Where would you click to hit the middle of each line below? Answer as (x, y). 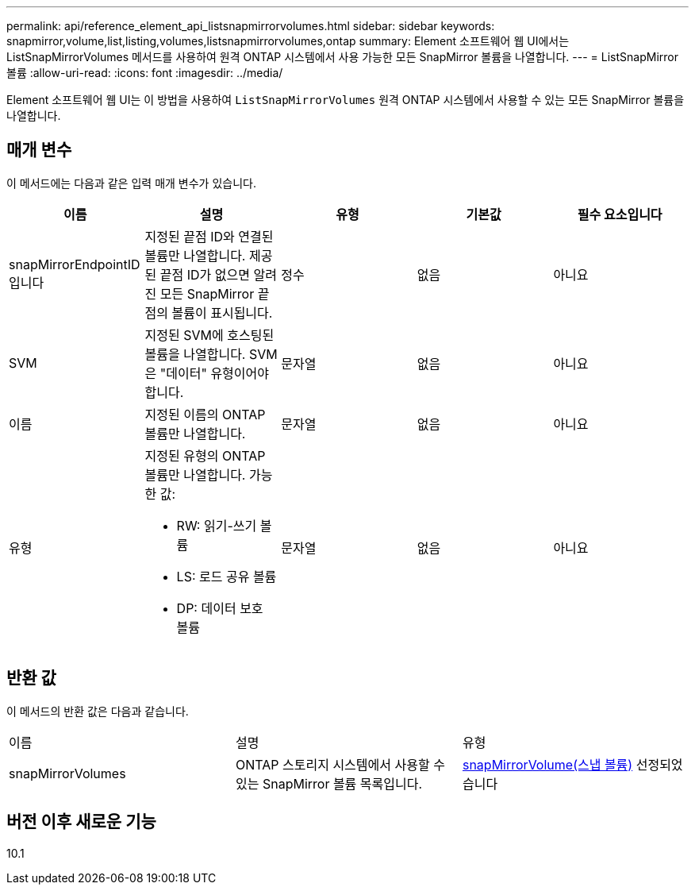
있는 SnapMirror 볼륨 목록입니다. (329, 783)
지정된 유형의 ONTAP (205, 455)
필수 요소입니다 (620, 214)
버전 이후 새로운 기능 (81, 822)
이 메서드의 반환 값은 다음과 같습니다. (98, 711)
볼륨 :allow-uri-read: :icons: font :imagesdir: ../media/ (145, 73)
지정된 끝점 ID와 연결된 (209, 236)
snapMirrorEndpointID (75, 264)
